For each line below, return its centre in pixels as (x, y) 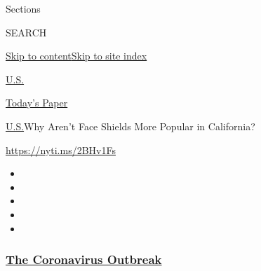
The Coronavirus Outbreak (84, 259)
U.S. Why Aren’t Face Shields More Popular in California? (130, 126)
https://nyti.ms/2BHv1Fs (61, 150)
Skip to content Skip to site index (76, 56)
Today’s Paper (37, 103)
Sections (23, 8)
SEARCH (26, 32)
